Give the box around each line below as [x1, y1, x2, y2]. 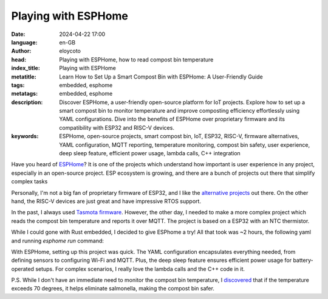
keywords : [11, 133, 39, 140]
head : [11, 55, 27, 63]
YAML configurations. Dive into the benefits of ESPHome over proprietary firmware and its [59, 116, 285, 123]
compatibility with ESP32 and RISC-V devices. [59, 124, 174, 131]
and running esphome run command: [11, 237, 104, 244]
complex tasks [11, 178, 48, 185]
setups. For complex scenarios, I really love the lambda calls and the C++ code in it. [35, 265, 245, 272]
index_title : [11, 65, 41, 72]
